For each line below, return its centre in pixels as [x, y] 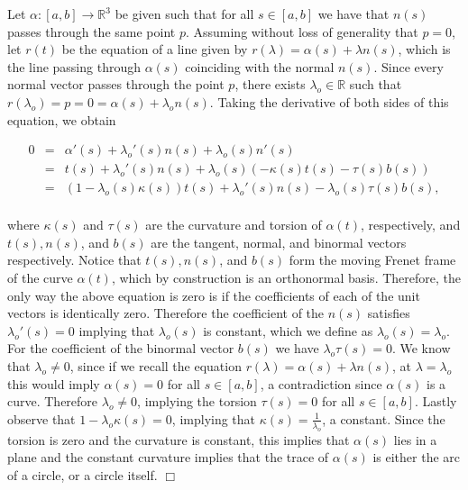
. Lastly [436, 401]
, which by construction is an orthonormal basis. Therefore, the [286, 278]
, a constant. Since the [384, 418]
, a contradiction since [321, 383]
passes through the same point [92, 31]
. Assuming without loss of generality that [302, 31]
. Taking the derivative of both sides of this [329, 101]
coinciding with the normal [260, 66]
